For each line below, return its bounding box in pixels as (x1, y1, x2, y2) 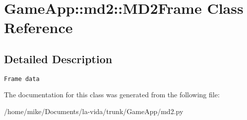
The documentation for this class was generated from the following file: (4, 89, 220, 100)
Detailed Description (4, 51, 113, 66)
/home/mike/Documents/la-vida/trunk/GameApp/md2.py (4, 106, 184, 117)
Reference (4, 17, 73, 38)
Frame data (4, 75, 40, 82)
